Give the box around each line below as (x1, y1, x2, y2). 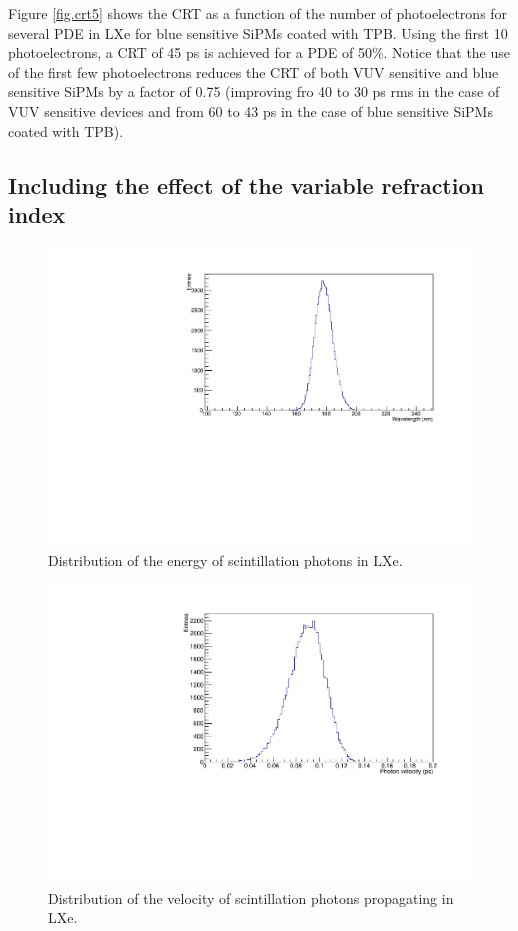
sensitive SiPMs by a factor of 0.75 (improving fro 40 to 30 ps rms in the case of (8, 81, 500, 102)
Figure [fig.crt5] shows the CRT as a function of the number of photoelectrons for (8, 3, 508, 23)
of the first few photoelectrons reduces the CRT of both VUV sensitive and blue (8, 61, 499, 82)
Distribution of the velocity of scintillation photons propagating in (48, 887, 454, 908)
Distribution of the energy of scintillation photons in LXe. (48, 550, 403, 570)
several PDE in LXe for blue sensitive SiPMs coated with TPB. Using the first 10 (8, 22, 508, 43)
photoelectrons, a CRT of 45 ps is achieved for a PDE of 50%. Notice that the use (8, 42, 511, 63)
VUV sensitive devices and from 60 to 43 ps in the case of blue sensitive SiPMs (8, 100, 493, 121)
